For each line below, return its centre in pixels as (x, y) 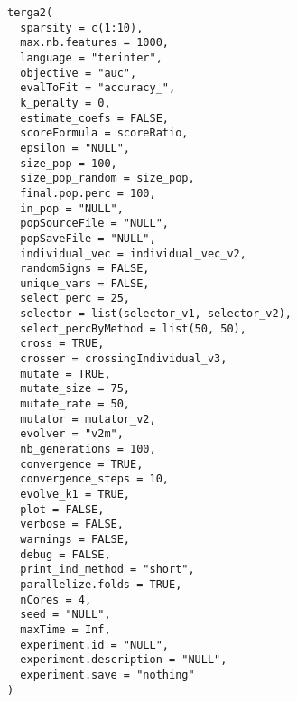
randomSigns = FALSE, (85, 269)
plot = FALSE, (62, 509)
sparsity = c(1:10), (82, 28)
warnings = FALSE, (75, 539)
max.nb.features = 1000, (94, 43)
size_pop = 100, (69, 163)
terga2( (30, 13)
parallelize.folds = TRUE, (101, 584)
